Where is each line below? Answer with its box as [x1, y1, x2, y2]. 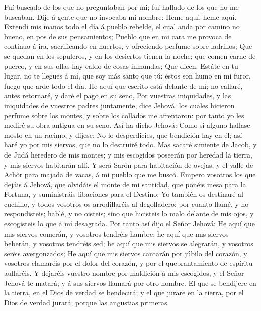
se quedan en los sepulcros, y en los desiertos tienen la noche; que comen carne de [4, 50, 256, 61]
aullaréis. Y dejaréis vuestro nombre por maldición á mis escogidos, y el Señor [4, 268, 244, 278]
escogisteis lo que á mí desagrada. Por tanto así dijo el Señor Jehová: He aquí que [4, 218, 255, 229]
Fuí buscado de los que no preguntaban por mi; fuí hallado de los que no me [4, 2, 239, 12]
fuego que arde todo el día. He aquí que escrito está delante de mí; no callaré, [4, 80, 243, 91]
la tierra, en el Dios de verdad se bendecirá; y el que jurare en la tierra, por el [4, 287, 244, 298]
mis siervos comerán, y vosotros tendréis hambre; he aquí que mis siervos [4, 228, 229, 239]
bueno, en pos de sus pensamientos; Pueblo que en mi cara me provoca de [4, 31, 232, 41]
